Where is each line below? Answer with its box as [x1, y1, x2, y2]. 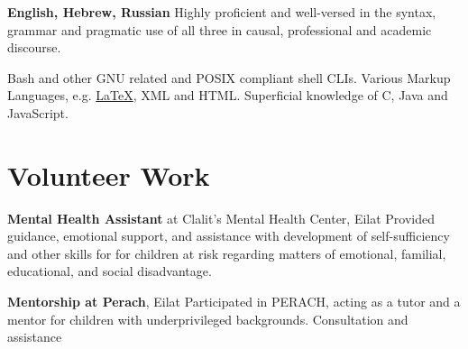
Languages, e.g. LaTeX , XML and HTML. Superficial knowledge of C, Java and [7, 86, 448, 105]
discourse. [7, 38, 61, 57]
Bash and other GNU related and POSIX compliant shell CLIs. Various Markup [7, 68, 451, 87]
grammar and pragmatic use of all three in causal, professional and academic [7, 20, 432, 39]
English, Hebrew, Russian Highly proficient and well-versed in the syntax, [7, 3, 436, 21]
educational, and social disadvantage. [7, 262, 212, 280]
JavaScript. [7, 103, 69, 122]
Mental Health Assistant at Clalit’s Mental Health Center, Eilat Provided [7, 208, 436, 227]
